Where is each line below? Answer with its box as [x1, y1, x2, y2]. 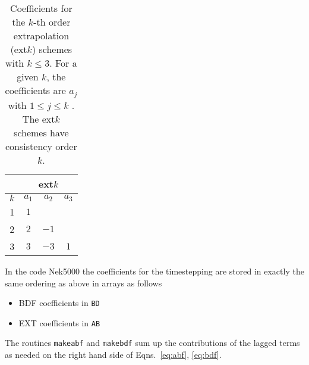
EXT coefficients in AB [18, 316, 100, 329]
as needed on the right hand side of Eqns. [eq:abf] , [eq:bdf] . [5, 348, 222, 361]
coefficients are [5, 83, 66, 97]
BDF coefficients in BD [18, 297, 100, 309]
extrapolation [13, 29, 70, 42]
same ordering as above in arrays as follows [5, 276, 162, 289]
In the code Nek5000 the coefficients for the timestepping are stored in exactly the [5, 264, 304, 277]
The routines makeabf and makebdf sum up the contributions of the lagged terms [5, 336, 300, 349]
